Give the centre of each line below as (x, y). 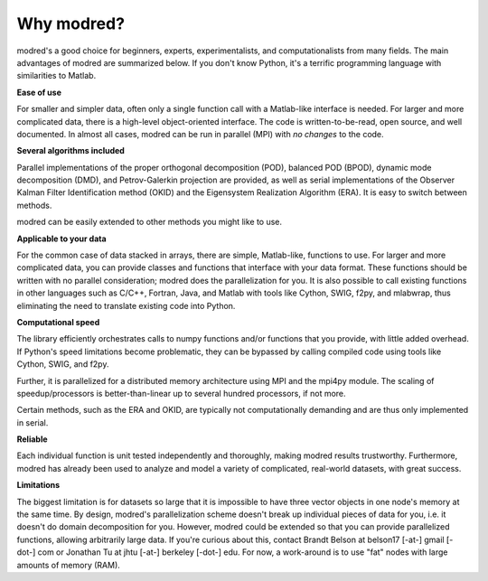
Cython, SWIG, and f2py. (63, 364)
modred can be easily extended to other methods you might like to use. (150, 222)
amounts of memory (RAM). (69, 565)
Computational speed (58, 322)
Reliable (33, 439)
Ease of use (39, 92)
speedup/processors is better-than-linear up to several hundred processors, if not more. (182, 393)
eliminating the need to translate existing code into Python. (126, 305)
